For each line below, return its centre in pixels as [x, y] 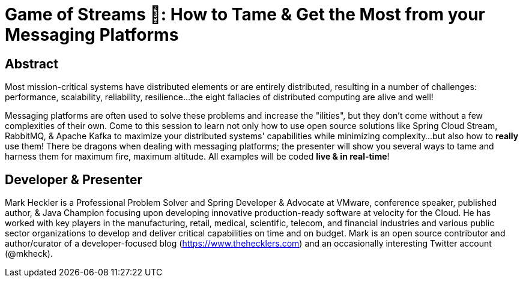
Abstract [32, 64]
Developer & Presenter [74, 179]
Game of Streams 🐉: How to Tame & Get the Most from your [245, 14]
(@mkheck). [29, 254]
